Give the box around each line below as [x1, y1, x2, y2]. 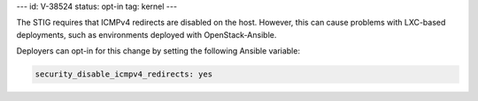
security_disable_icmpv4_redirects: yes [35, 69, 212, 79]
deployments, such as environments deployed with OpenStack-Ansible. [16, 29, 277, 40]
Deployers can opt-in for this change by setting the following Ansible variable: [16, 46, 301, 56]
